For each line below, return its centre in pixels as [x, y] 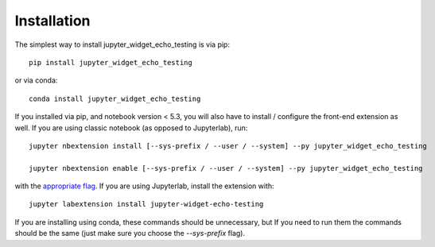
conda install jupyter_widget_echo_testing [115, 98]
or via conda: [36, 80]
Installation [52, 21]
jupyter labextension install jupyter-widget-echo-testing [146, 204]
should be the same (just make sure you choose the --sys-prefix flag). [130, 233]
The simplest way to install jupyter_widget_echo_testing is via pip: [122, 44]
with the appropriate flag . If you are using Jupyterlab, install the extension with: [144, 186]
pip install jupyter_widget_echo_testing [111, 62]
